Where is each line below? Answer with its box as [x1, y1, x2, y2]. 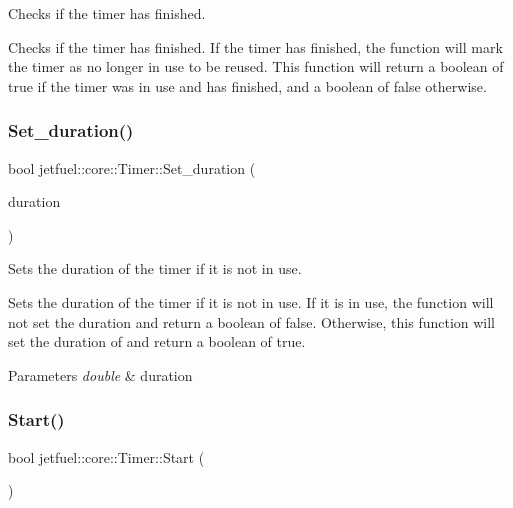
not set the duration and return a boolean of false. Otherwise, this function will [8, 311, 496, 332]
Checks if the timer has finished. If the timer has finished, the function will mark [8, 36, 503, 57]
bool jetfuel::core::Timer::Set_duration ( [8, 157, 256, 178]
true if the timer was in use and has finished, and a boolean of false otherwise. [8, 75, 487, 96]
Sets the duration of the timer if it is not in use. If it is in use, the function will [8, 291, 494, 312]
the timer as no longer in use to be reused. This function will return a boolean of [8, 56, 504, 77]
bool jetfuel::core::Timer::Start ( [8, 446, 205, 467]
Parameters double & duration [8, 364, 193, 385]
